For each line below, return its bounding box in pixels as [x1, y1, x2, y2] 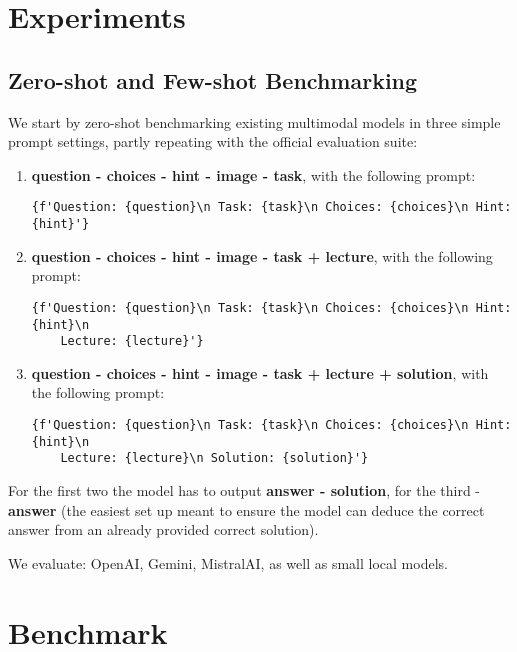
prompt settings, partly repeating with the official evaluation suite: [8, 131, 418, 152]
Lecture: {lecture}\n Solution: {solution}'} [60, 451, 369, 466]
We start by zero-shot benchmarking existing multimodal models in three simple [8, 111, 501, 132]
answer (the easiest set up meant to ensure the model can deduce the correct [8, 499, 485, 520]
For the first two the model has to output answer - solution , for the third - [8, 479, 481, 500]
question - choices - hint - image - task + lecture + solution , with [31, 362, 489, 383]
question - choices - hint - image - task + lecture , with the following [31, 245, 493, 266]
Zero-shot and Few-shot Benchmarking [8, 64, 418, 95]
